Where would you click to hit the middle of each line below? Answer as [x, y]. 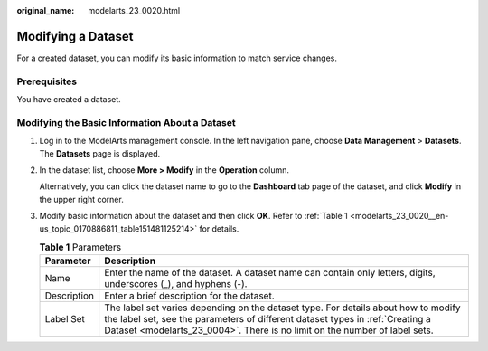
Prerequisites [47, 81]
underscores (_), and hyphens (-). [176, 284]
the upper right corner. [81, 199]
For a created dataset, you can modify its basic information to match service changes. [177, 58]
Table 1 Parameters [80, 247]
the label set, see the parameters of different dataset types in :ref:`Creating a [267, 319]
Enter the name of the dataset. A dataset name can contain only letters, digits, [270, 273]
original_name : [46, 10]
